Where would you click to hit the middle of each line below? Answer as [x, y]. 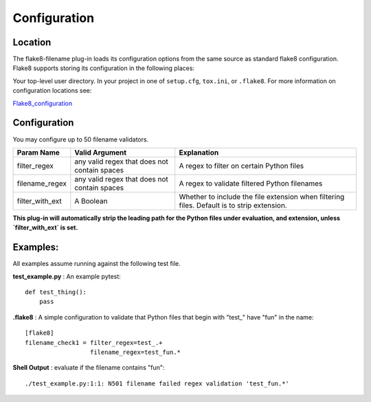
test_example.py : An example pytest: [67, 276]
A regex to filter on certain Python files [241, 166]
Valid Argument [101, 153]
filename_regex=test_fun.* [135, 352]
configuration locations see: [52, 91]
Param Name [38, 153]
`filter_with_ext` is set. [45, 227]
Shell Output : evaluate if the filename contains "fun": [89, 368]
